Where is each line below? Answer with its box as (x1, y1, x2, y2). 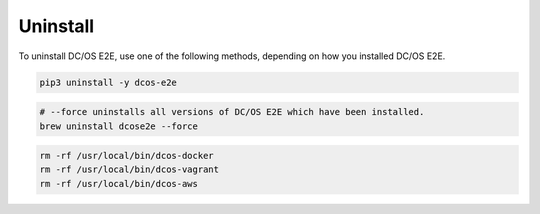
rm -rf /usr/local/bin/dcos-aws (39, 178, 199, 189)
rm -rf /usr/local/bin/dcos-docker (39, 150, 214, 162)
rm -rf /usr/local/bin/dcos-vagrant (39, 164, 220, 175)
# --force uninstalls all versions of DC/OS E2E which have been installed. (39, 106, 425, 118)
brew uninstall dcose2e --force (39, 120, 199, 132)
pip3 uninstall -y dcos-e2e (39, 76, 177, 88)
